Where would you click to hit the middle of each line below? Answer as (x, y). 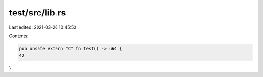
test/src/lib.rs (38, 13)
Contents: (19, 36)
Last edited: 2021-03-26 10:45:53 (43, 27)
